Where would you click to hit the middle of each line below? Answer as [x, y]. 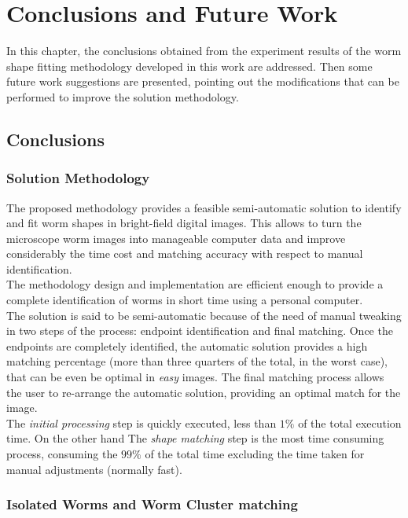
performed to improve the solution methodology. [123, 96]
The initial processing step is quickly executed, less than [142, 422]
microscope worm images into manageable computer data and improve [176, 238]
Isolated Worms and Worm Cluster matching [152, 504]
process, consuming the [62, 454]
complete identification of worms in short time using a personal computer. [185, 300]
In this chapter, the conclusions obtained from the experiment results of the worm [204, 51]
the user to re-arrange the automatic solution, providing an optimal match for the [204, 392]
